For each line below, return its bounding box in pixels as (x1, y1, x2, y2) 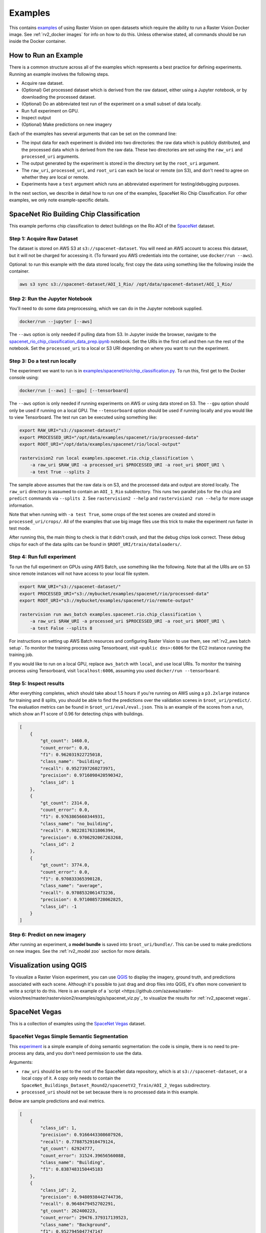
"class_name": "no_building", (40, 821, 113, 826)
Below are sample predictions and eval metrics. (9, 1098, 105, 1104)
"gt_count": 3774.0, (40, 862, 90, 868)
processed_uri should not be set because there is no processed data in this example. (21, 1089, 199, 1095)
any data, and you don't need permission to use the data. (26, 1050, 143, 1056)
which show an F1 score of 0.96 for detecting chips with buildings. (9, 711, 144, 717)
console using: (9, 375, 39, 381)
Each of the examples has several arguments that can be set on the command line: (9, 131, 177, 137)
